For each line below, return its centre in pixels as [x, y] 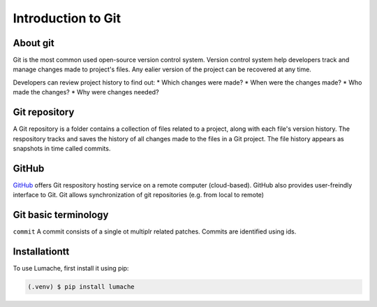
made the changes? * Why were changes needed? [86, 92]
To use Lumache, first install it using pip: [71, 269]
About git [34, 43]
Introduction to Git [67, 18]
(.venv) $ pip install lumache [81, 287]
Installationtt [41, 251]
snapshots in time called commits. [62, 148]
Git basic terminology [61, 215]
